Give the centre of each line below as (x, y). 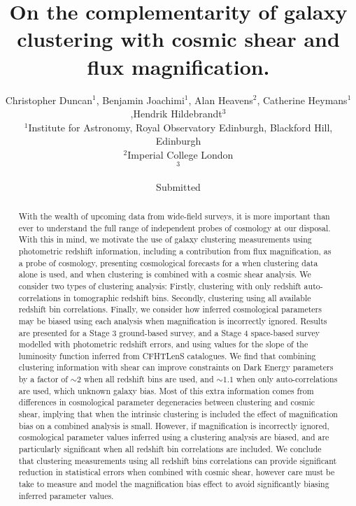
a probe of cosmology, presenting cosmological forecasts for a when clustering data (168, 262)
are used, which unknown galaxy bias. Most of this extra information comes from (166, 390)
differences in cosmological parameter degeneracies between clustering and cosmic (166, 402)
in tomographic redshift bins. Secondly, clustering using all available (187, 297)
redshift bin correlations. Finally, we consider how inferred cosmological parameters (170, 309)
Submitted (178, 186)
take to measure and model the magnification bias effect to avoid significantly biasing (174, 484)
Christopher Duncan (49, 100)
